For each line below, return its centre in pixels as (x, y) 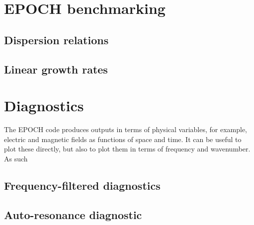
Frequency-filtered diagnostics (82, 185)
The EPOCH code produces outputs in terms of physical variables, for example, (126, 129)
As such (16, 158)
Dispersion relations (56, 39)
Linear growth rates (56, 69)
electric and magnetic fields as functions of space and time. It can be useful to (123, 139)
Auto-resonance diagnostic (73, 214)
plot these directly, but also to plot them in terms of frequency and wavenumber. (127, 149)
